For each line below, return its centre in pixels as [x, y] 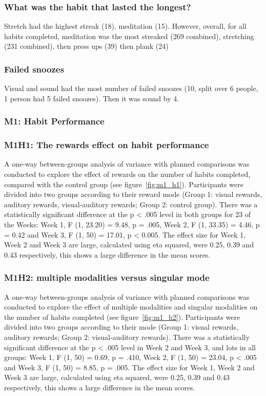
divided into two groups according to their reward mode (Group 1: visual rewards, [133, 194]
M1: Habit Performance [54, 121]
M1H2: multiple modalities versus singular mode [107, 277]
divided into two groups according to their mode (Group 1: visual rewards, [121, 327]
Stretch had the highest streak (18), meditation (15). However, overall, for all [125, 26]
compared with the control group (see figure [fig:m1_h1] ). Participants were [124, 184]
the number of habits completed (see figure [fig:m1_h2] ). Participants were [122, 317]
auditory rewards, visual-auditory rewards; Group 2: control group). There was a [131, 204]
